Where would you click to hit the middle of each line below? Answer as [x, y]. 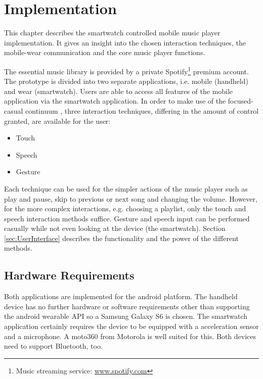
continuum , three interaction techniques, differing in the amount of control [142, 110]
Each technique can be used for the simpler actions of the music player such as [126, 188]
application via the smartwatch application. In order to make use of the [115, 101]
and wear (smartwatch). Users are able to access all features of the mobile [119, 91]
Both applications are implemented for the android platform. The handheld [121, 296]
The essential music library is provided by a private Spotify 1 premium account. [126, 70]
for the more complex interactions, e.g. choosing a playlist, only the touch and [125, 208]
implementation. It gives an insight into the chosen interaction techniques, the [125, 42]
